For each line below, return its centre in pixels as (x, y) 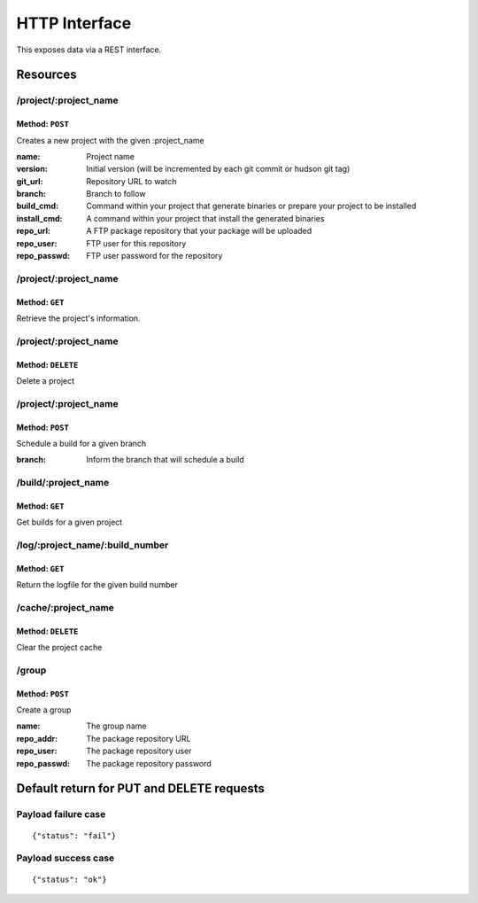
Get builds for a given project (69, 522)
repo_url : (33, 231)
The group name (116, 726)
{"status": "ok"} (69, 879)
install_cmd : (39, 218)
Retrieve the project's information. (78, 318)
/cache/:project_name (66, 607)
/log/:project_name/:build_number (93, 545)
